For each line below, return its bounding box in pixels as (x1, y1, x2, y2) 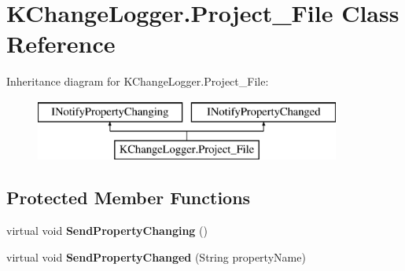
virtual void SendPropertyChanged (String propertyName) (6, 248, 306, 265)
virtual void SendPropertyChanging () (6, 222, 208, 239)
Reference (6, 27, 116, 60)
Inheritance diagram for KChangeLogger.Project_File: (6, 73, 269, 90)
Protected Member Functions (6, 185, 251, 210)
